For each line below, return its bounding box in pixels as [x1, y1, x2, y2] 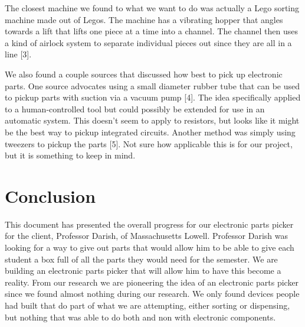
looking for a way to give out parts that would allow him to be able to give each [5, 241, 294, 254]
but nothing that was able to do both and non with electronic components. [5, 310, 276, 323]
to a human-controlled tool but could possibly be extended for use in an [5, 102, 265, 115]
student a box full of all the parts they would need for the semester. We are [5, 252, 278, 265]
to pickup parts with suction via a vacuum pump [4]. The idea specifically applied [5, 91, 301, 103]
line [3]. [5, 48, 32, 60]
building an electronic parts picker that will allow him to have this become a [5, 264, 281, 277]
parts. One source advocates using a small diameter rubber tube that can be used [5, 79, 300, 92]
